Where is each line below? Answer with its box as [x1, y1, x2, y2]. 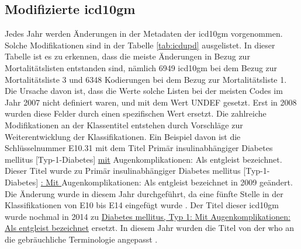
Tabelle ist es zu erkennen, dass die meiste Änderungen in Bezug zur [5, 50, 250, 62]
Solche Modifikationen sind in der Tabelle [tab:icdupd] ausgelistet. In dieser [5, 38, 275, 51]
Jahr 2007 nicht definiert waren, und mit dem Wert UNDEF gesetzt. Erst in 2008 [5, 96, 297, 108]
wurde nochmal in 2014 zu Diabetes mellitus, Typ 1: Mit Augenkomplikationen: [5, 210, 290, 222]
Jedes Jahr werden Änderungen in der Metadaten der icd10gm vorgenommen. [5, 27, 283, 40]
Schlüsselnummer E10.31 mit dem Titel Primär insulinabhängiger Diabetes [5, 142, 273, 154]
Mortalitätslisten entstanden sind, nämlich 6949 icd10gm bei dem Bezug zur [5, 61, 278, 73]
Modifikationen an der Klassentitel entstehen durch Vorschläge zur [5, 118, 243, 131]
